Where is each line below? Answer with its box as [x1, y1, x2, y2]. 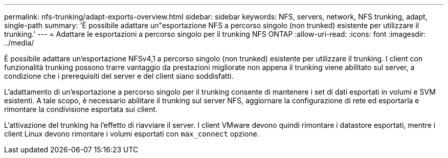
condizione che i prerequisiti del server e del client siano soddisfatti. [4, 72, 234, 80]
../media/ [4, 38, 34, 47]
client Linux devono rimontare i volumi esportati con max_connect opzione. [4, 129, 259, 138]
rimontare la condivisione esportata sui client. [4, 105, 158, 114]
